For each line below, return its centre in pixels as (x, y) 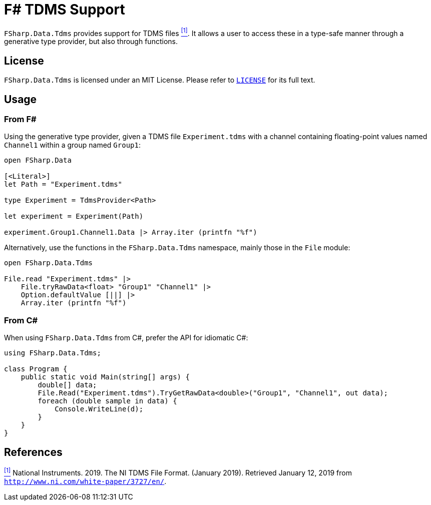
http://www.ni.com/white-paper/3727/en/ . (85, 481)
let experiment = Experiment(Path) (74, 216)
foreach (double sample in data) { (107, 401)
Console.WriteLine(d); (99, 409)
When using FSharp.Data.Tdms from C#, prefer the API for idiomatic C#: (126, 338)
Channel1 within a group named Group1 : (72, 145)
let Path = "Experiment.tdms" (63, 184)
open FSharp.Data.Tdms (49, 263)
